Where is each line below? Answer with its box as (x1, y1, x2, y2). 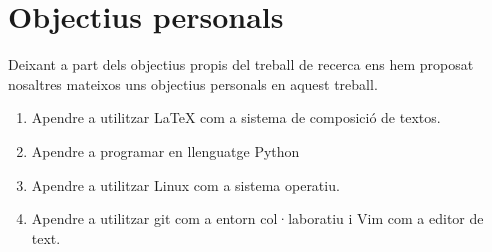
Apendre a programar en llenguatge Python (31, 140, 300, 161)
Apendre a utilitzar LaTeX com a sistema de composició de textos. (31, 107, 441, 128)
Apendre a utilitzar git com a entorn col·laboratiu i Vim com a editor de (31, 208, 484, 229)
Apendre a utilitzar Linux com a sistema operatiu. (31, 174, 340, 195)
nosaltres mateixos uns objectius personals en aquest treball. (8, 73, 378, 94)
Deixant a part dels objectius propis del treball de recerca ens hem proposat (8, 54, 474, 75)
